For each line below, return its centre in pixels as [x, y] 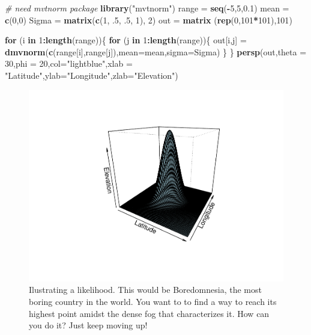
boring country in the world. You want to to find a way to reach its [153, 302]
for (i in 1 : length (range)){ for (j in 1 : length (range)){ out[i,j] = [126, 40]
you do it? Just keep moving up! [88, 325]
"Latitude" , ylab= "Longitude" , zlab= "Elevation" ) [92, 75]
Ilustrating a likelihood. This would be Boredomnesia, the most [145, 290]
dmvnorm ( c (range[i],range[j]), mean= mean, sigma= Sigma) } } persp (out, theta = [156, 51]
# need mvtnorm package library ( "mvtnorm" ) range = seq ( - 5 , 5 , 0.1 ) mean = [147, 8]
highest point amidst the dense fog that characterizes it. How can [149, 313]
